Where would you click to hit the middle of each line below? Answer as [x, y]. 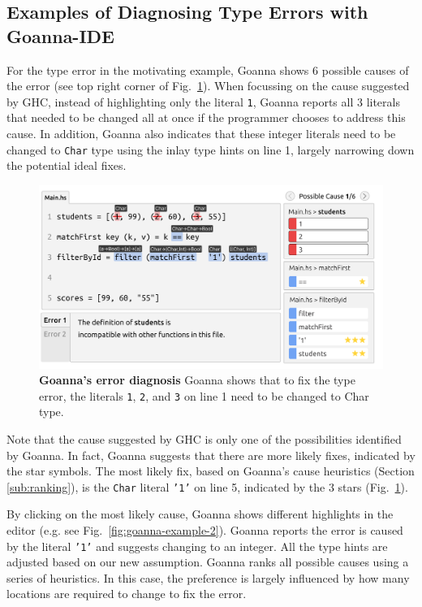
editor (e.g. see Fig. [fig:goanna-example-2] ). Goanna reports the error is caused [205, 530]
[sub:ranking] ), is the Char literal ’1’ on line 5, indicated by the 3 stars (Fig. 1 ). [207, 486]
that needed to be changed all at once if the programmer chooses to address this [206, 117]
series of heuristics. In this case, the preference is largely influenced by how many [208, 577]
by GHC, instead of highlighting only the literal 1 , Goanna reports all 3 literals [203, 101]
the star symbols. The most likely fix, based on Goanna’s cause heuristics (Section [211, 471]
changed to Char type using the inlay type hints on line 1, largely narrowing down [211, 149]
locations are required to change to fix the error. [127, 594]
